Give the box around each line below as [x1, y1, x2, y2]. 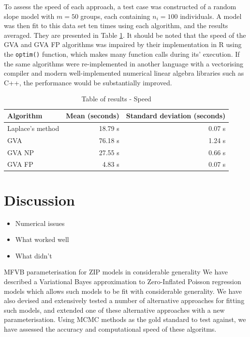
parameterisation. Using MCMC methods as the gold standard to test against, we [4, 314, 246, 324]
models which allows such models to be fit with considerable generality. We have [4, 286, 242, 296]
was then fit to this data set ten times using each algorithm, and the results [4, 20, 228, 31]
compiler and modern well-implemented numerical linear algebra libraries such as [4, 68, 244, 78]
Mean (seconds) [66, 111, 119, 120]
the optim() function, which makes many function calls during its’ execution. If [4, 48, 240, 59]
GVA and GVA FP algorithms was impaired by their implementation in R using [4, 39, 242, 49]
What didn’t [15, 250, 52, 260]
